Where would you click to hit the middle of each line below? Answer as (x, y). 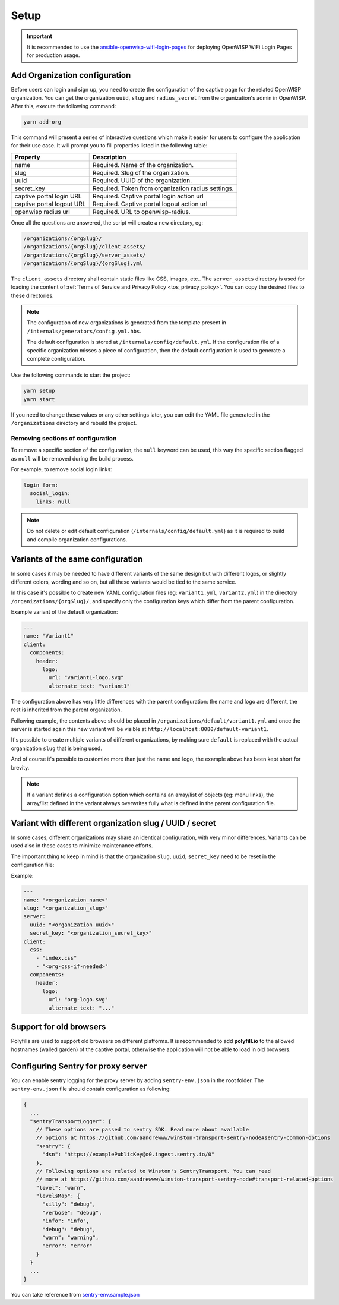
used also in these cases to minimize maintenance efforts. (82, 846)
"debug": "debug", (69, 1229)
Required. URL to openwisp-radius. (141, 212)
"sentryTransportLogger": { (71, 1121)
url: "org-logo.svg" (78, 1000)
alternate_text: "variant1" (89, 686)
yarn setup (39, 391)
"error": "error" (68, 1246)
